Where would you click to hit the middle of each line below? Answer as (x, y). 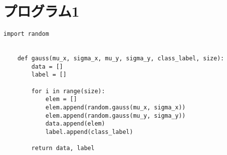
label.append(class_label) (89, 132)
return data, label (63, 148)
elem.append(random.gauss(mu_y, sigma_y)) (115, 116)
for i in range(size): (68, 91)
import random (26, 34)
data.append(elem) (75, 124)
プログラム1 (42, 11)
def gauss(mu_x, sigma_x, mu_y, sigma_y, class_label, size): (121, 59)
